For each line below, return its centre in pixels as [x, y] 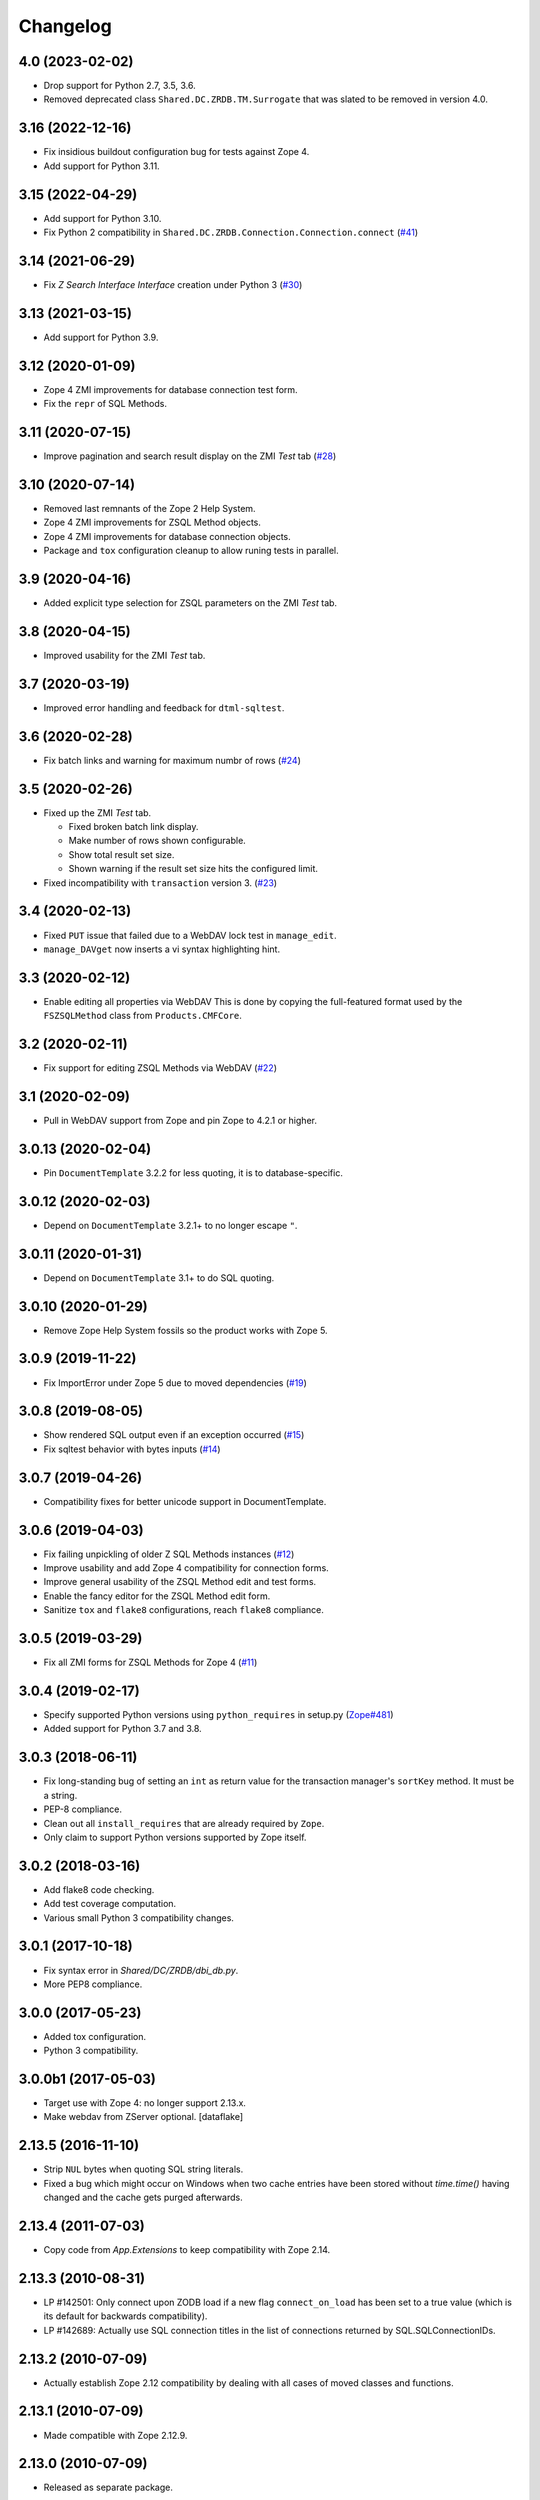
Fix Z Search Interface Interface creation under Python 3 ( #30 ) [173, 284]
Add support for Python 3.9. [101, 337]
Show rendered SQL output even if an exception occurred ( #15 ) [174, 1435]
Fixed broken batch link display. [133, 827]
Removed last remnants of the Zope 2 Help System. [149, 508]
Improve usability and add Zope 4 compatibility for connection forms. [186, 1568]
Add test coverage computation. [110, 1904]
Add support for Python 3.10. [102, 218]
